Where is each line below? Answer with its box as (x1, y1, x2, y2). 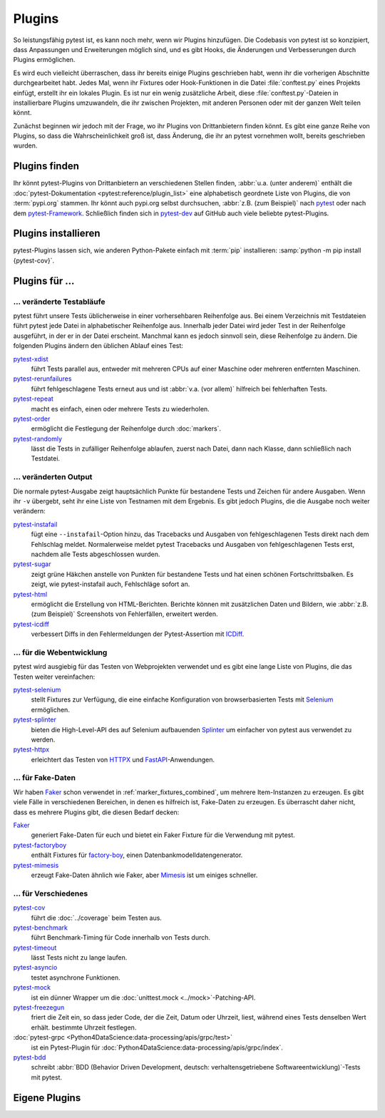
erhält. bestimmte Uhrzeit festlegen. (31, 1023, 137, 1032)
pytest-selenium (13, 685, 61, 694)
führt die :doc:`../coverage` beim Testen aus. (31, 913, 162, 922)
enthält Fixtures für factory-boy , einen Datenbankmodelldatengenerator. (31, 851, 243, 859)
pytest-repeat (13, 394, 53, 403)
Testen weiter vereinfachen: (13, 672, 96, 681)
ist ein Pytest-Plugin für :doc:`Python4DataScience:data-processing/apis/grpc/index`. (31, 1043, 283, 1052)
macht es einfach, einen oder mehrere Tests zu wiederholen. (31, 404, 210, 413)
